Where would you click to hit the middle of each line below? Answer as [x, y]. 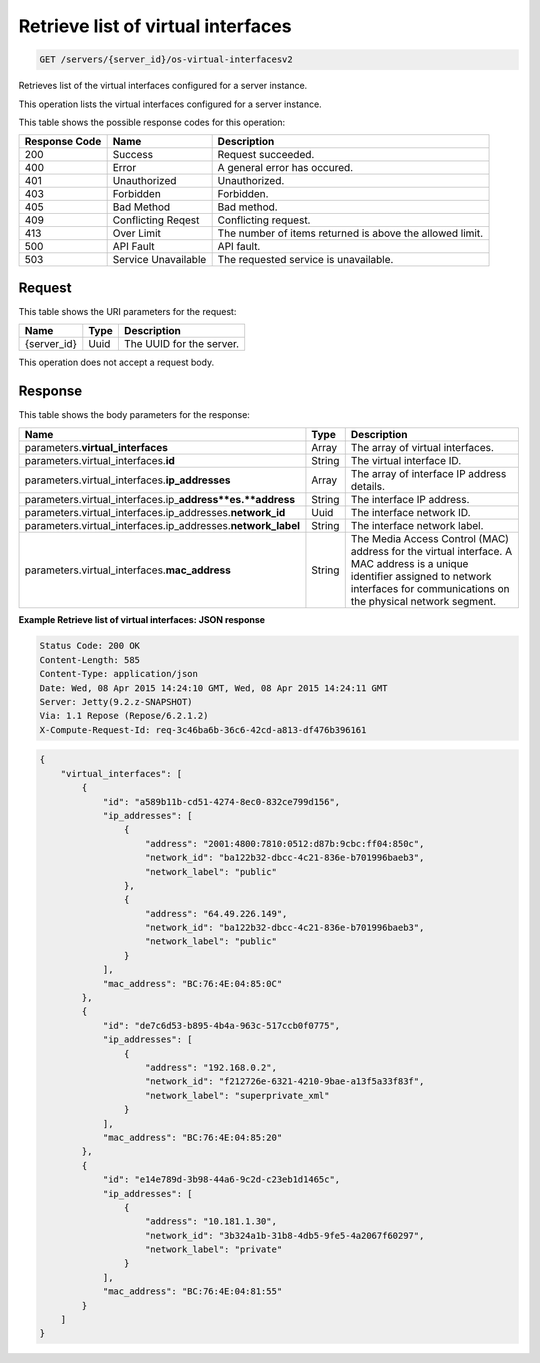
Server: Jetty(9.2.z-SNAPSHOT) [116, 702]
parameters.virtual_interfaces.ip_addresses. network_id [155, 512]
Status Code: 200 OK [89, 646]
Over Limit [137, 233]
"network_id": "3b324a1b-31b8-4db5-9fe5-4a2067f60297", [285, 1235]
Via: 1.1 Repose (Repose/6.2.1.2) [124, 716]
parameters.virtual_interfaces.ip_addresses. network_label [162, 525]
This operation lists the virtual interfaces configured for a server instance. [170, 104]
